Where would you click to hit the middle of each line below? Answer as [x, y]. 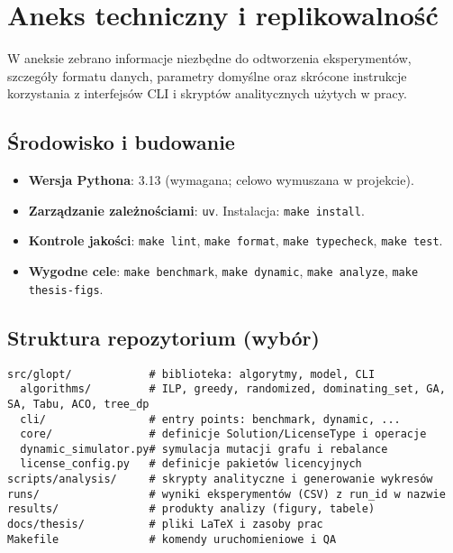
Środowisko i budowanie [121, 142]
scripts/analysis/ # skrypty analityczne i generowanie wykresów [220, 479]
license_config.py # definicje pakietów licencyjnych [191, 464]
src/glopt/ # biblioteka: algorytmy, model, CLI [191, 374]
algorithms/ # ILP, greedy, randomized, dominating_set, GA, [233, 389]
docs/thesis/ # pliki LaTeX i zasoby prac [165, 525]
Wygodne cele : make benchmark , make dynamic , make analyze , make [223, 271]
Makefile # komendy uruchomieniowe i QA [172, 539]
